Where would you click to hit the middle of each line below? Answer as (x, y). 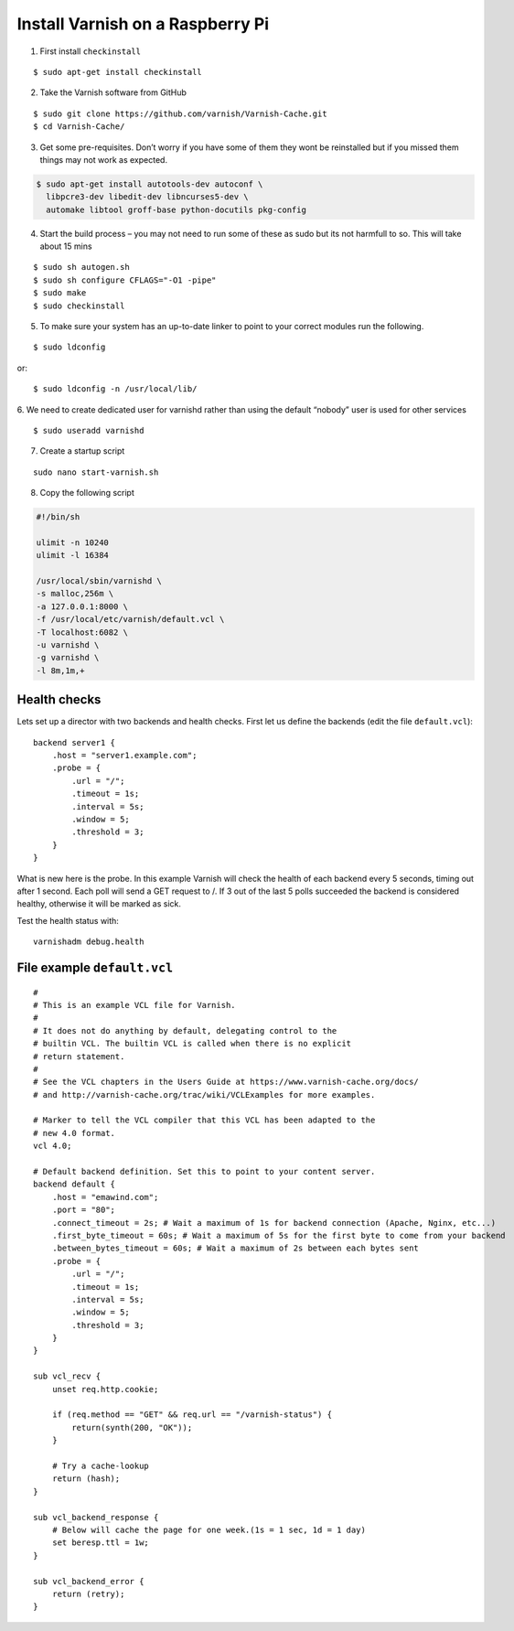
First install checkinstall (91, 51)
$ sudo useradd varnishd (89, 430)
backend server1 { (75, 742)
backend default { (75, 1184)
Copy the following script (87, 493)
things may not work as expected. (104, 159)
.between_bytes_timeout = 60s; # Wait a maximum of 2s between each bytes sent (236, 1248)
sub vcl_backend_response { (96, 1517)
